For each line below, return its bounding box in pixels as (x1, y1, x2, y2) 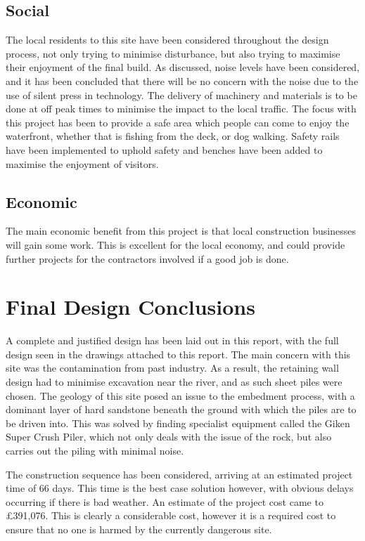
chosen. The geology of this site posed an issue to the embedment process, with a (6, 388, 355, 403)
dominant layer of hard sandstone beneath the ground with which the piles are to (6, 402, 357, 417)
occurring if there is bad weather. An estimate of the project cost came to (6, 494, 324, 509)
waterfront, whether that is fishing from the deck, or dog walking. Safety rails (6, 129, 340, 143)
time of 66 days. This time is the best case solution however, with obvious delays (6, 481, 354, 495)
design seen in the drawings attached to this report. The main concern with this (6, 346, 351, 361)
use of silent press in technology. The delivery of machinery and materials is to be (6, 87, 357, 102)
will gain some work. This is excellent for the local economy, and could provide (6, 237, 345, 252)
